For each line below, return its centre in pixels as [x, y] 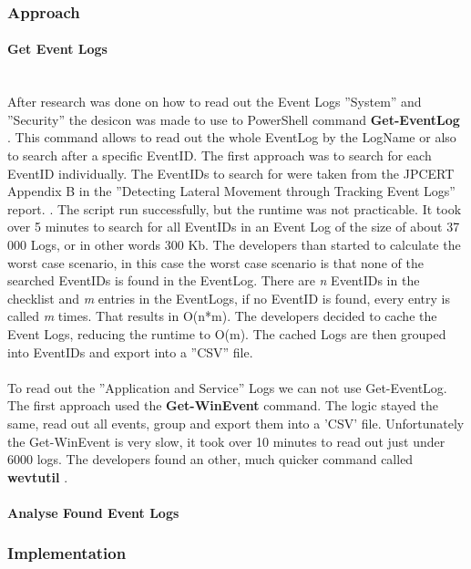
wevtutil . [38, 476]
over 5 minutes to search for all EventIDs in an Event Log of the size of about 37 [234, 227]
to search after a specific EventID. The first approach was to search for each [220, 155]
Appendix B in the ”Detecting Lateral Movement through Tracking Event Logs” [231, 191]
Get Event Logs [57, 49]
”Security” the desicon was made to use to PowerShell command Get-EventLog [234, 119]
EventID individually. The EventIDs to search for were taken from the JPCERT [231, 173]
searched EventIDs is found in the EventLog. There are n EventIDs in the [214, 280]
